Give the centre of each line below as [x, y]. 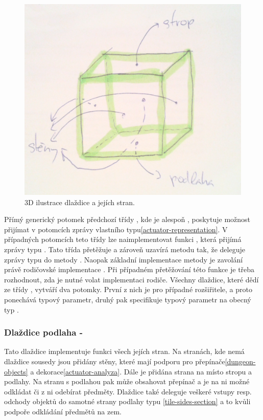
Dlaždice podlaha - [43, 332]
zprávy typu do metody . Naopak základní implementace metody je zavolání [124, 259]
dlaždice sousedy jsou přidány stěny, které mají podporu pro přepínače [115, 361]
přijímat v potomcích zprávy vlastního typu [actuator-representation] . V [116, 229]
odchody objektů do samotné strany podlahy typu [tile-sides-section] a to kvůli [127, 401]
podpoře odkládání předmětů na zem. [63, 411]
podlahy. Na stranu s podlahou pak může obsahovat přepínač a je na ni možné [127, 381]
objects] [16, 371]
